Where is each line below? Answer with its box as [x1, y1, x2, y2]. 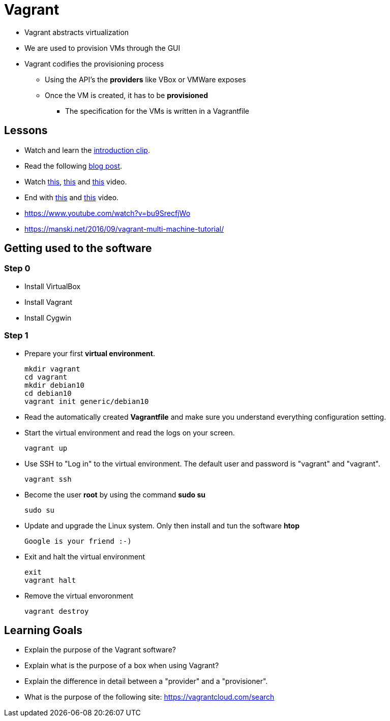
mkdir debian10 [24, 381, 85, 389]
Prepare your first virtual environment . [24, 349, 155, 358]
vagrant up [24, 444, 68, 452]
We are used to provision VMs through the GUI [24, 43, 181, 52]
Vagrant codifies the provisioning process [24, 59, 164, 68]
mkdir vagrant [24, 364, 80, 373]
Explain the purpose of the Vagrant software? [24, 645, 176, 654]
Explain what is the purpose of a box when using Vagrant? [24, 661, 219, 670]
